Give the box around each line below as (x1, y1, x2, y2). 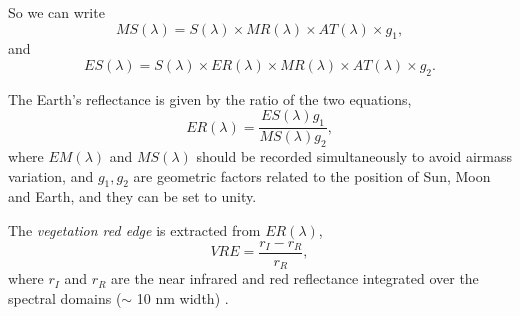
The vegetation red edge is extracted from (8, 219, 261, 240)
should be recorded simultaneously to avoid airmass (196, 146, 512, 166)
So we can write (8, 2, 105, 22)
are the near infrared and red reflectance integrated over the (111, 268, 479, 289)
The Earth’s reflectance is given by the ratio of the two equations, (8, 88, 412, 109)
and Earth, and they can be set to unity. (8, 186, 257, 207)
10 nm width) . (136, 287, 229, 308)
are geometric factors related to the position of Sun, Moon (133, 165, 491, 186)
